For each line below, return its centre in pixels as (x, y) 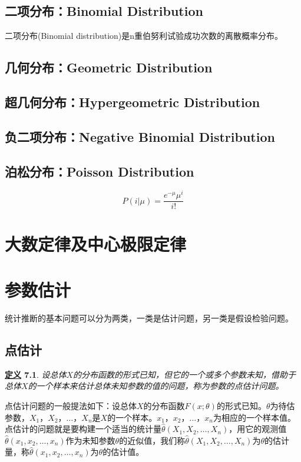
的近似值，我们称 (152, 440)
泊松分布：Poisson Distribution (100, 171)
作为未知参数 (90, 440)
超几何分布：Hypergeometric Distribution (133, 102)
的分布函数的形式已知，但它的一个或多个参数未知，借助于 (185, 374)
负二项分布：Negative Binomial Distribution (140, 136)
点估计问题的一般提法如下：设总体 (71, 405)
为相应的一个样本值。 (254, 417)
